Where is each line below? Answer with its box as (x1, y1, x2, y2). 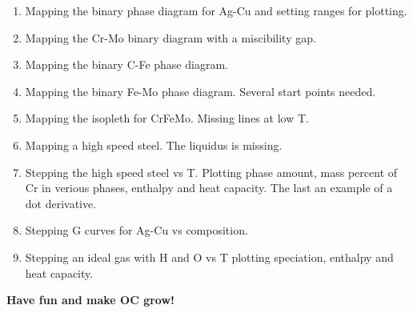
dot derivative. (25, 195, 97, 211)
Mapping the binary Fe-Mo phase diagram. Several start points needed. (25, 82, 376, 99)
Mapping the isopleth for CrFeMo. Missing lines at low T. (25, 110, 309, 126)
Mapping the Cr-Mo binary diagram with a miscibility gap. (25, 29, 316, 46)
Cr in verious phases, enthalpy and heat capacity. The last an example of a (25, 179, 393, 196)
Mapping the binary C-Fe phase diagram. (25, 56, 228, 73)
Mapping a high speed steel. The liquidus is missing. (25, 136, 283, 153)
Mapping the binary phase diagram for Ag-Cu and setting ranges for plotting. (25, 2, 407, 18)
